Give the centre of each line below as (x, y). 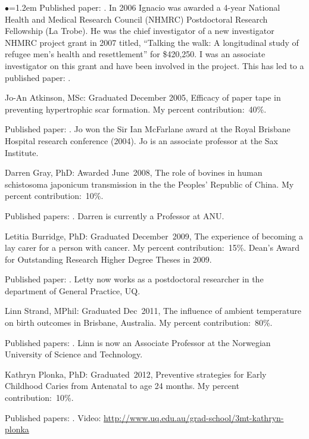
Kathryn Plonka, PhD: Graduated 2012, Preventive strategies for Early (136, 374)
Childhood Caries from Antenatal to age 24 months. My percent (122, 386)
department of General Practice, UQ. (73, 290)
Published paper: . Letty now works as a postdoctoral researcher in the (134, 279)
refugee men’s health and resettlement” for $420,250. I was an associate (135, 54)
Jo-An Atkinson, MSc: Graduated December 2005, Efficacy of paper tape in (143, 97)
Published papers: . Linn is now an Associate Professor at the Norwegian (138, 342)
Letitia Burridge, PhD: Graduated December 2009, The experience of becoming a (154, 236)
